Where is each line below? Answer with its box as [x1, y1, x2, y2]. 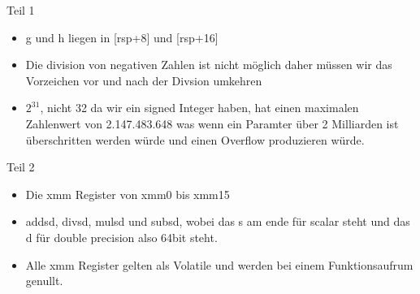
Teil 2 [6, 158, 35, 175]
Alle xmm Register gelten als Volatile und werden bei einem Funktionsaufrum [25, 256, 414, 273]
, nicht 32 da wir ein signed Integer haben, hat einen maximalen [40, 99, 359, 116]
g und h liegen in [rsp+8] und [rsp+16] [25, 28, 219, 45]
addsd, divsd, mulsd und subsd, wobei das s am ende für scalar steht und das [25, 213, 410, 230]
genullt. [25, 272, 63, 289]
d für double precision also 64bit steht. [25, 228, 218, 245]
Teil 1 [6, 2, 35, 18]
